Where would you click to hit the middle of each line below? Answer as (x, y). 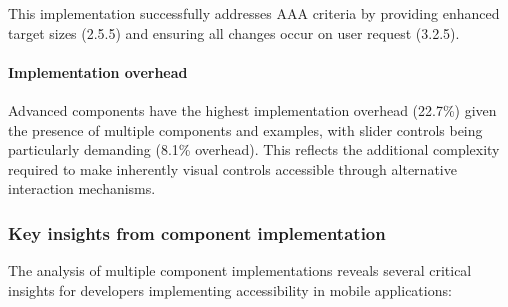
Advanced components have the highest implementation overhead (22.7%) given (252, 109)
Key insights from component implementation (197, 232)
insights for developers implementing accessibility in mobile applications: (230, 289)
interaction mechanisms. (82, 188)
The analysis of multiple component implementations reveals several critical (240, 270)
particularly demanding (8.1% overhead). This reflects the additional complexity (254, 149)
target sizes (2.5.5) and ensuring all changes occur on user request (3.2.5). (234, 32)
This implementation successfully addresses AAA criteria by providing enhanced (254, 13)
